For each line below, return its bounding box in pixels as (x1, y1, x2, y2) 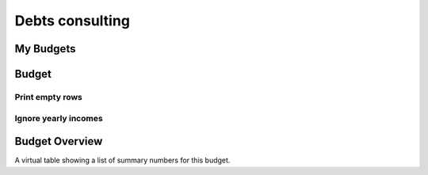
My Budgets (14, 42, 76, 55)
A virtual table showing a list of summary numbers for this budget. (14, 155, 231, 165)
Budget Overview (14, 135, 103, 148)
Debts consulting (14, 12, 131, 29)
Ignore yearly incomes (14, 112, 103, 124)
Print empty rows (14, 91, 83, 102)
